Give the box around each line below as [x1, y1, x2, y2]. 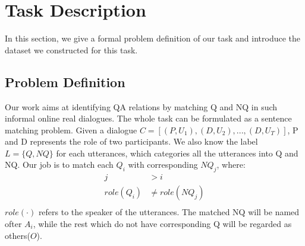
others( [5, 229, 30, 241]
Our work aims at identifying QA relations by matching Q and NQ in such [5, 100, 278, 113]
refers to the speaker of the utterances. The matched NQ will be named [38, 206, 300, 218]
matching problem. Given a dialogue [5, 123, 137, 136]
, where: [216, 158, 246, 171]
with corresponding [128, 158, 198, 171]
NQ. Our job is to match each [5, 158, 114, 171]
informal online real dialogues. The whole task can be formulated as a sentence [5, 112, 292, 124]
